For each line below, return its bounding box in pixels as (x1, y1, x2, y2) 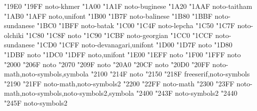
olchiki (4, 30, 24, 40)
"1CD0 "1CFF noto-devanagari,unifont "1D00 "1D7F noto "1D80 (37, 39, 233, 50)
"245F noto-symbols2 (4, 97, 67, 108)
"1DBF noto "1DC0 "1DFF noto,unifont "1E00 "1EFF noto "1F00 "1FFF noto (4, 49, 241, 59)
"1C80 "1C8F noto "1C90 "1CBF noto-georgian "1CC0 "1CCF (26, 30, 213, 40)
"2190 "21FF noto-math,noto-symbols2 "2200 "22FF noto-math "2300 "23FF (4, 78, 235, 88)
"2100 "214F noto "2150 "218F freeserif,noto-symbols (91, 69, 250, 79)
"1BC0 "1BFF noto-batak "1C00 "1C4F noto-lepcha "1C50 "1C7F (37, 20, 235, 31)
